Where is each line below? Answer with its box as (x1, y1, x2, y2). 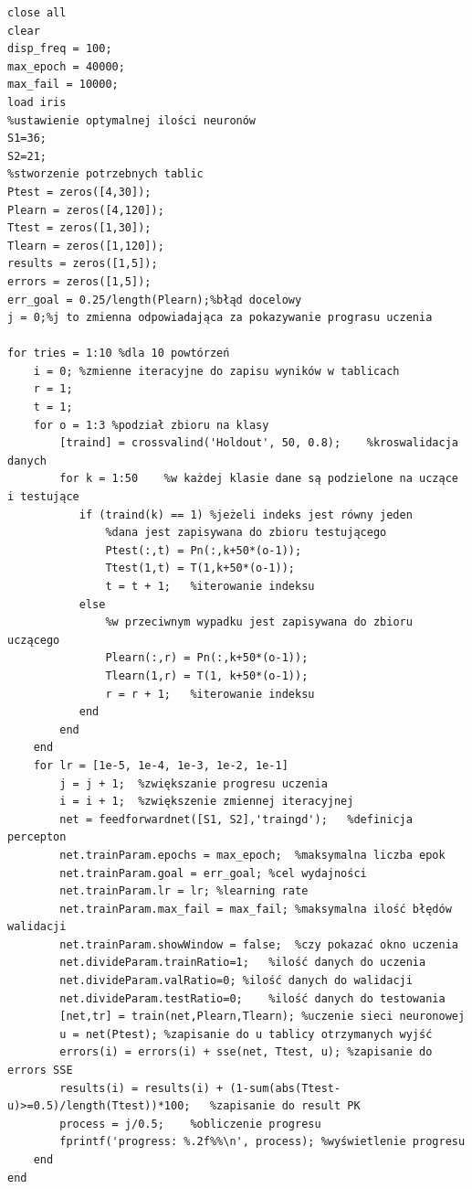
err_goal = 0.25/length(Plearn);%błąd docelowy (7, 293, 302, 306)
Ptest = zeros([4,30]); (7, 185, 152, 198)
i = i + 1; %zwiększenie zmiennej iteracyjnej (59, 795, 354, 809)
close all (7, 6, 67, 19)
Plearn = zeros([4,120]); (7, 203, 164, 217)
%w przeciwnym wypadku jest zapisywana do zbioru (105, 616, 413, 629)
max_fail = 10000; (7, 78, 119, 91)
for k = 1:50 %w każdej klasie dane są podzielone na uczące (59, 472, 458, 486)
